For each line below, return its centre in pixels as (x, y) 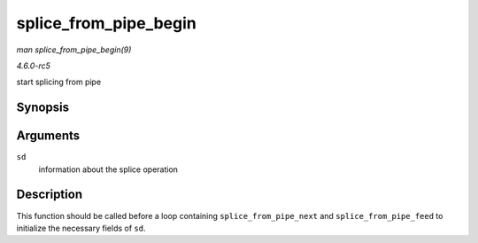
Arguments (48, 136)
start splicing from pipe (59, 82)
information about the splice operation (108, 169)
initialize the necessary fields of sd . (81, 228)
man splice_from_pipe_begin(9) (74, 50)
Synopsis (43, 108)
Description (50, 195)
